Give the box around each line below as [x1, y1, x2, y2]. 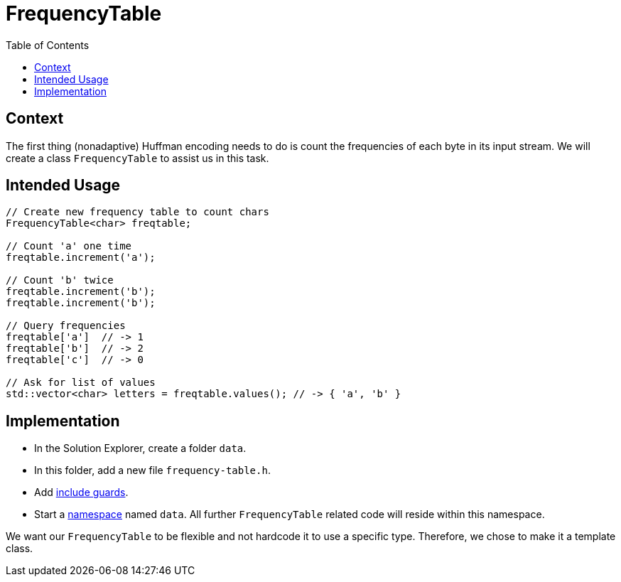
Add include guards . [34, 486, 129, 499]
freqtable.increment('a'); [6, 252, 156, 264]
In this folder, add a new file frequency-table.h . [34, 464, 271, 477]
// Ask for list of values [6, 377, 156, 389]
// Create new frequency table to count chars [6, 206, 269, 218]
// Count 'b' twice [6, 274, 114, 286]
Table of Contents [6, 38, 90, 51]
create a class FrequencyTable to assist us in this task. [6, 151, 269, 164]
